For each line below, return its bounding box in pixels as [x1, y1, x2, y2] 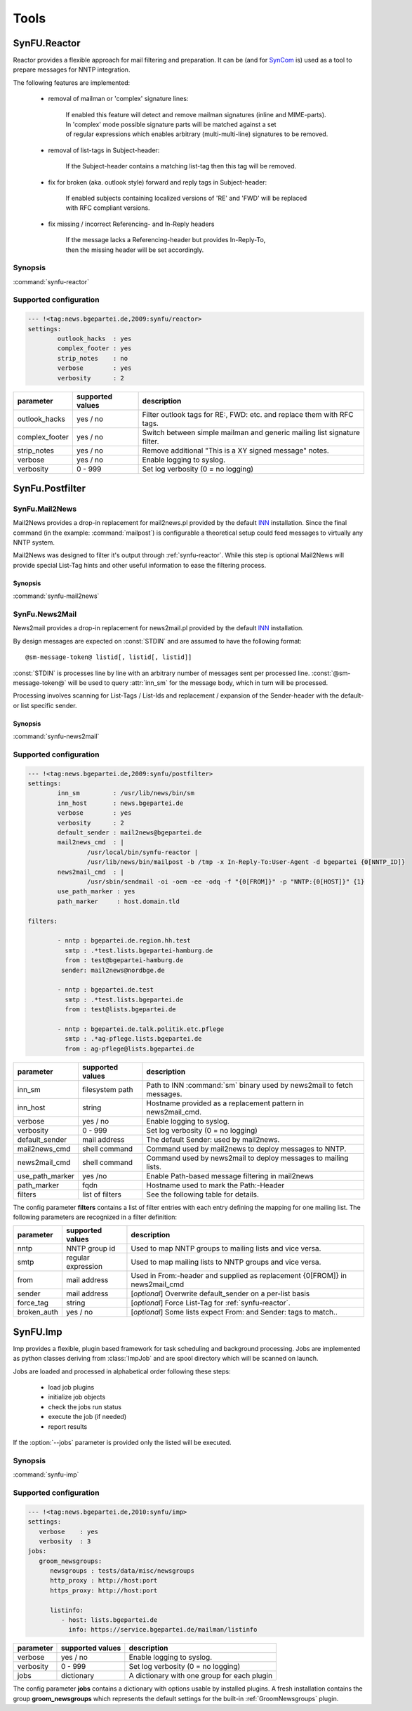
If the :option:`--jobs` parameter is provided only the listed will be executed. [13, 1439, 232, 1447]
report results [48, 1422, 88, 1431]
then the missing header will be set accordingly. [65, 246, 204, 254]
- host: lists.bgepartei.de [60, 1616, 158, 1624]
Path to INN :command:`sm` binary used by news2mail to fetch [146, 1080, 354, 1090]
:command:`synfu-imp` [13, 1470, 79, 1479]
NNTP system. [13, 538, 55, 547]
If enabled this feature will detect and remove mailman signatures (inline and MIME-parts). [65, 110, 326, 119]
